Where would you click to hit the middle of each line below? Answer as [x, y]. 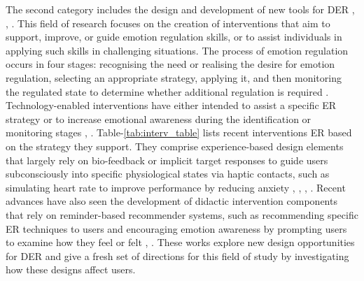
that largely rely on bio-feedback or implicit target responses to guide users [167, 160]
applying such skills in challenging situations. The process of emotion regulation [177, 50]
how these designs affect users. [71, 269]
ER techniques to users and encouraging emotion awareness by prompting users [176, 228]
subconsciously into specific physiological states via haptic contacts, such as [168, 174]
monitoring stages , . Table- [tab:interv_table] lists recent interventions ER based [179, 132]
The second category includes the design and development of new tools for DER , [180, 9]
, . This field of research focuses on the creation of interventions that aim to [168, 23]
